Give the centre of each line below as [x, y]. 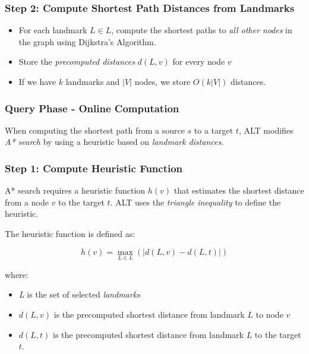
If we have [37, 81]
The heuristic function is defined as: [70, 233]
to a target [214, 130]
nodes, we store [163, 81]
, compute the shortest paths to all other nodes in [202, 30]
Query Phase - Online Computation [92, 108]
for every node [199, 61]
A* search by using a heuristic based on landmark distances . [114, 142]
